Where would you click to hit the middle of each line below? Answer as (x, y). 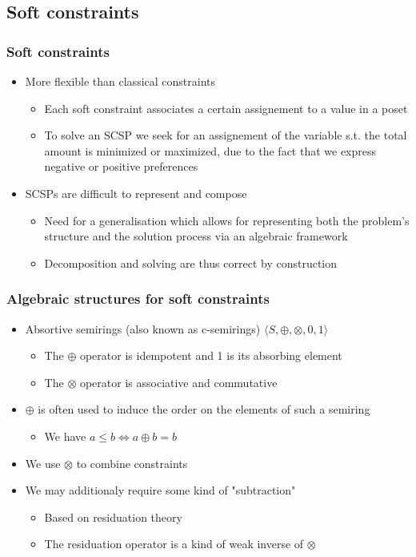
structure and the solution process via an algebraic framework (196, 236)
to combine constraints (132, 463)
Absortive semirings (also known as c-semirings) (143, 328)
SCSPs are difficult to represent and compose (136, 193)
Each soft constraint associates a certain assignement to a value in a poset (226, 108)
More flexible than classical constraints (120, 81)
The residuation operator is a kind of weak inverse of (174, 544)
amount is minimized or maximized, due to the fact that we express (210, 150)
